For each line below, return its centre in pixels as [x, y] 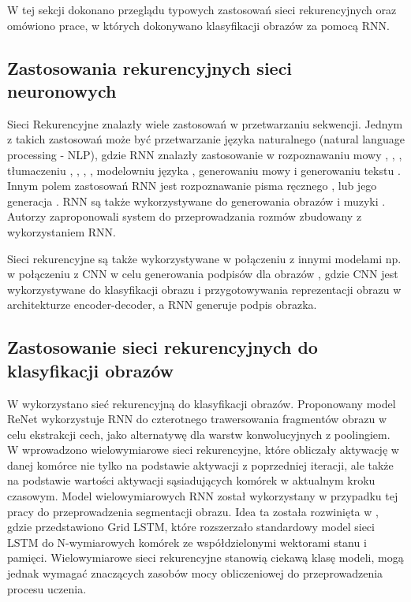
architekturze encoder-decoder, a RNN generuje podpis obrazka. [162, 305]
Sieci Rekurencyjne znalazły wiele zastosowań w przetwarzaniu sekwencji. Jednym [205, 123]
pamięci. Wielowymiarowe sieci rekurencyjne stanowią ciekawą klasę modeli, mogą [205, 557]
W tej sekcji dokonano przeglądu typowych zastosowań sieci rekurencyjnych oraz [202, 9]
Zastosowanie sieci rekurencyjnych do [163, 347]
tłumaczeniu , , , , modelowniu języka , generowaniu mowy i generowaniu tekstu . [204, 170]
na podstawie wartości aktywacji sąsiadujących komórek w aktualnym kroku [191, 480]
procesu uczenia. [47, 588]
